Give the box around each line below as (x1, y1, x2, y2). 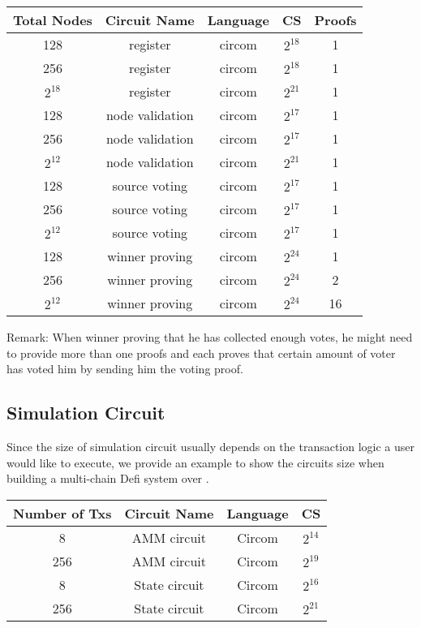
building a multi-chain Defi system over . (6, 470, 209, 487)
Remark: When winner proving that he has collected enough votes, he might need (6, 329, 413, 345)
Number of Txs (13, 503, 112, 523)
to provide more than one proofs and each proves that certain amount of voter (6, 344, 396, 361)
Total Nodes (13, 11, 92, 29)
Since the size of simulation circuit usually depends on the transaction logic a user (6, 437, 415, 454)
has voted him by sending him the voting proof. (6, 360, 243, 377)
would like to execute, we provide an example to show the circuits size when (6, 454, 384, 471)
